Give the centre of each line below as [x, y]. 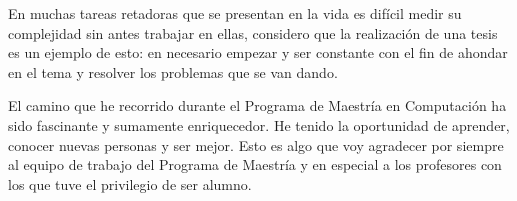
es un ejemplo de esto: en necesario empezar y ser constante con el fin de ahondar [258, 52]
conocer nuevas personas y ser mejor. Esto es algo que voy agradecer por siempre [256, 144]
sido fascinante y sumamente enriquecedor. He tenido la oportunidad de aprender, [259, 124]
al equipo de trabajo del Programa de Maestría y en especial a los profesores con [255, 164]
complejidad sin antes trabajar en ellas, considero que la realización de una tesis [253, 32]
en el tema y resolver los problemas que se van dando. [173, 71]
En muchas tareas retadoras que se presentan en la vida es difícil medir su [235, 13]
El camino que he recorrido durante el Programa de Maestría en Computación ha [257, 105]
